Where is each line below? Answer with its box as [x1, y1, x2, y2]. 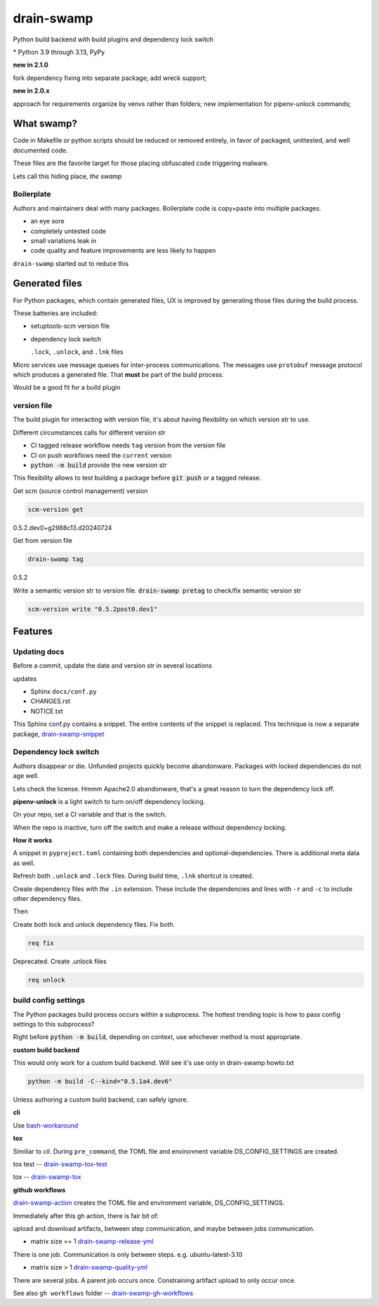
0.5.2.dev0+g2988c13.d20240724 [13, 523, 112, 532]
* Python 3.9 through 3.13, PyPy [13, 48, 105, 56]
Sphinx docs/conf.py [30, 687, 98, 696]
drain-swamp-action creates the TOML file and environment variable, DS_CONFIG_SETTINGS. [13, 1199, 285, 1207]
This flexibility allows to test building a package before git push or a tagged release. [13, 474, 262, 482]
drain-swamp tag [27, 555, 84, 563]
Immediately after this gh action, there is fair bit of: [13, 1211, 159, 1220]
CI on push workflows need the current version [30, 451, 172, 459]
